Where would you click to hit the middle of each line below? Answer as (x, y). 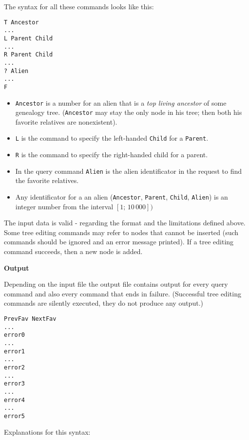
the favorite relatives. (47, 180)
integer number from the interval (64, 206)
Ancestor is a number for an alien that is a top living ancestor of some (121, 102)
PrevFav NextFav (30, 319)
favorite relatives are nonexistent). (66, 121)
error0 (14, 335)
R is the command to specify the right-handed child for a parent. (112, 155)
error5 (14, 416)
